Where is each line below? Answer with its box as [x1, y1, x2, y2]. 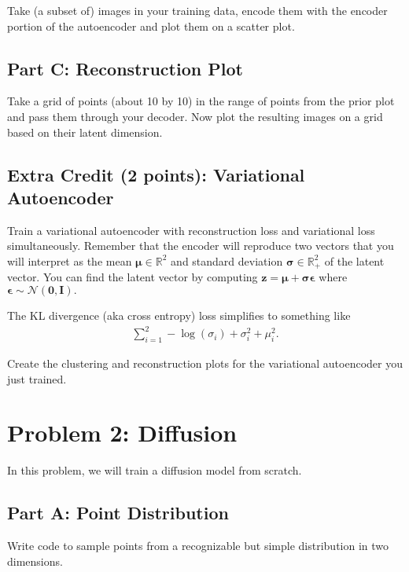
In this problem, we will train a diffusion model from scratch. [7, 462, 302, 478]
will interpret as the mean [7, 252, 132, 269]
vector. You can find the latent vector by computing [7, 269, 258, 285]
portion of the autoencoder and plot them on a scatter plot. [7, 17, 295, 34]
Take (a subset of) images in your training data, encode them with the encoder [7, 2, 388, 18]
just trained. [7, 370, 67, 387]
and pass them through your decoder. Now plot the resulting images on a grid [7, 108, 383, 124]
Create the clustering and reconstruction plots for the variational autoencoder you [7, 354, 403, 371]
